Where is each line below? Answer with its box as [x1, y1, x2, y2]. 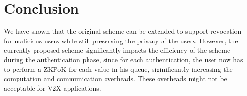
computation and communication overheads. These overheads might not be [4, 73, 227, 83]
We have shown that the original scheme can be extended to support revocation [4, 26, 242, 36]
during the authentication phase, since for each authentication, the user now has [4, 54, 243, 64]
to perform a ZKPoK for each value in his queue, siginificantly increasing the [4, 64, 233, 74]
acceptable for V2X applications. [4, 82, 101, 93]
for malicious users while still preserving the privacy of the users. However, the [4, 35, 238, 45]
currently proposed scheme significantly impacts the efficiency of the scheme [4, 45, 230, 55]
